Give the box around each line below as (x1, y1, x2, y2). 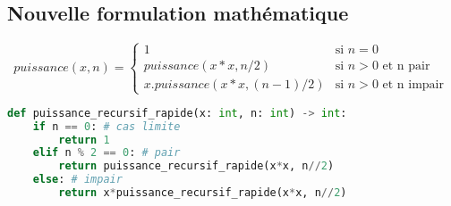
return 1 (58, 133, 110, 146)
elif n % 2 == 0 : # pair (32, 146, 181, 160)
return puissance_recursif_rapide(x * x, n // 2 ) (58, 160, 335, 173)
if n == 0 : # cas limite (32, 119, 181, 133)
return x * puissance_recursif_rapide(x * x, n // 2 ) (58, 186, 347, 200)
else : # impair (32, 173, 123, 186)
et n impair (382, 78, 444, 91)
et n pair (382, 59, 430, 72)
